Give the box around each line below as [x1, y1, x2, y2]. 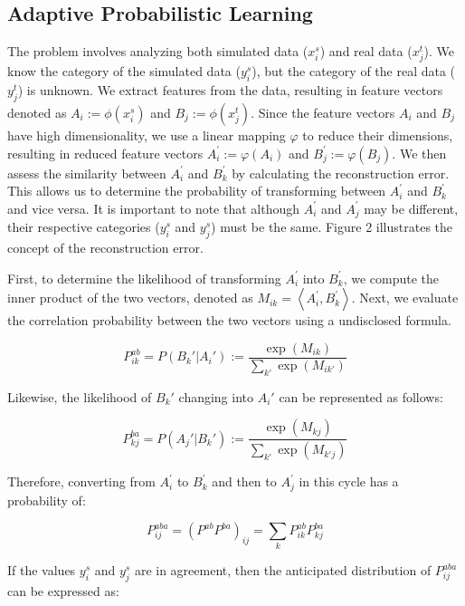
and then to [212, 472, 277, 491]
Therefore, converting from [7, 472, 156, 491]
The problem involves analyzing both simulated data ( [7, 42, 308, 61]
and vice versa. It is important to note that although [7, 198, 300, 217]
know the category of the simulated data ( [7, 62, 241, 81]
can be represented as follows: [279, 387, 443, 406]
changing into [178, 387, 254, 406]
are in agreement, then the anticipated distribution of [134, 561, 432, 580]
